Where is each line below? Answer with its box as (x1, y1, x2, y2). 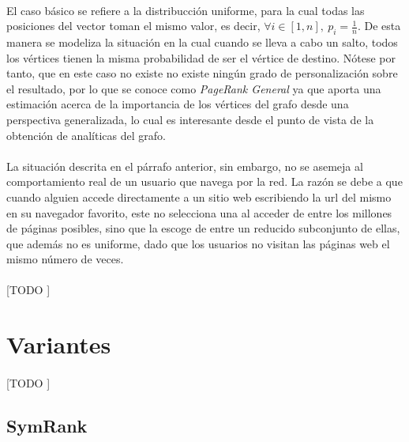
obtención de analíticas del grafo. (6, 127, 166, 143)
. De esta (357, 17, 401, 34)
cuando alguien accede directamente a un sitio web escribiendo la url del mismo (6, 188, 392, 205)
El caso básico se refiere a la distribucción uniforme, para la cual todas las (6, 2, 365, 18)
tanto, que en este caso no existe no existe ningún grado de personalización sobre (6, 65, 398, 81)
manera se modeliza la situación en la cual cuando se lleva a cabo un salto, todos (6, 33, 398, 50)
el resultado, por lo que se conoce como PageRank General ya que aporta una (6, 80, 381, 96)
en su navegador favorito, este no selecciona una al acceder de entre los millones (6, 204, 392, 221)
